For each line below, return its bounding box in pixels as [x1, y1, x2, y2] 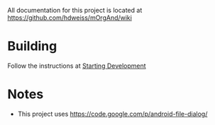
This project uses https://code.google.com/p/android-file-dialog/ [17, 109, 208, 118]
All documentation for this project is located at [7, 6, 143, 14]
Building [7, 38, 57, 54]
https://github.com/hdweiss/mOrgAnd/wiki [7, 13, 133, 22]
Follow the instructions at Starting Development [7, 61, 147, 70]
